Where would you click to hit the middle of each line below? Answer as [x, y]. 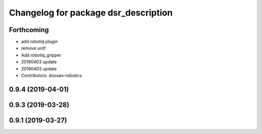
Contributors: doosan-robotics [51, 76]
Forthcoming [29, 30]
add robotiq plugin [40, 42]
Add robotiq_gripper [41, 55]
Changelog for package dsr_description [91, 13]
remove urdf [33, 48]
